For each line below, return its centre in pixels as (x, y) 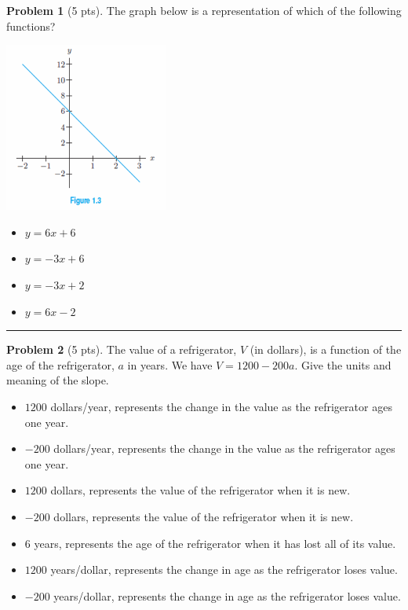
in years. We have (170, 364)
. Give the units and (343, 364)
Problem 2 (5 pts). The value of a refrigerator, (122, 349)
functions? (31, 26)
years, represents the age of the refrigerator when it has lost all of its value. (215, 543)
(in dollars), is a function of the (326, 349)
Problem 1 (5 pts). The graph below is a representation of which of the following (204, 10)
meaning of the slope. (58, 380)
